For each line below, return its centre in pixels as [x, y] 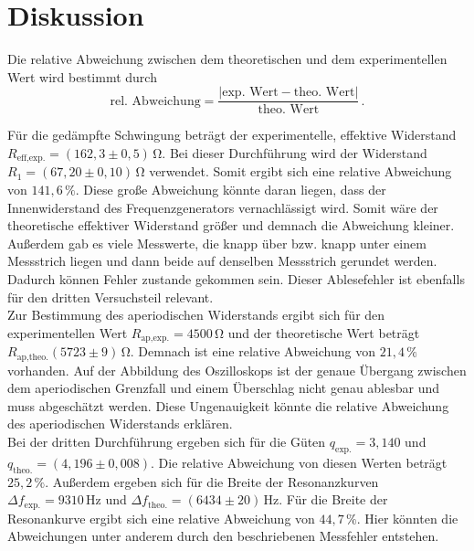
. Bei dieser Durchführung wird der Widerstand [295, 152]
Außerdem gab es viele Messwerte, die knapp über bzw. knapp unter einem [217, 243]
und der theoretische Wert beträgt [324, 332]
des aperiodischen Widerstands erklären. [120, 424]
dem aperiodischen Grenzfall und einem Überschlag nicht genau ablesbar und [224, 388]
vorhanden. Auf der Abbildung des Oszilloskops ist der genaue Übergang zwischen [237, 370]
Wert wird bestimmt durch [82, 76]
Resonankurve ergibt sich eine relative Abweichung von [161, 518]
